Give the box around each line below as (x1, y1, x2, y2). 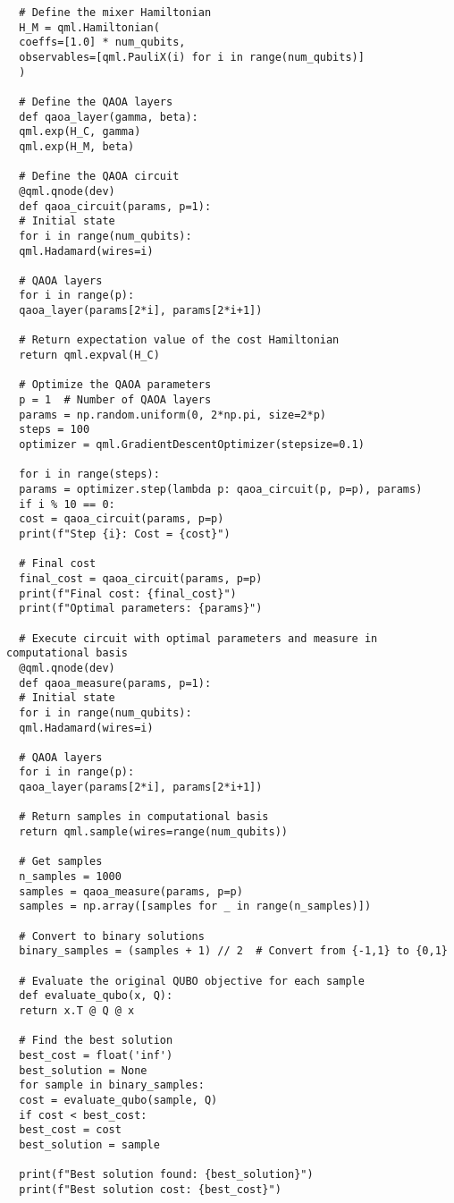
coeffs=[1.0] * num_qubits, (19, 36, 186, 49)
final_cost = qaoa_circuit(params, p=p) (19, 572, 263, 585)
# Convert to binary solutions (19, 929, 205, 943)
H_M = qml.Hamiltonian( (19, 21, 160, 34)
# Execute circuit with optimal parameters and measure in (19, 631, 378, 645)
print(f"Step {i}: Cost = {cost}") (19, 527, 231, 540)
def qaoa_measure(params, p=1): (19, 676, 212, 690)
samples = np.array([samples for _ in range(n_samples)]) (19, 900, 372, 913)
